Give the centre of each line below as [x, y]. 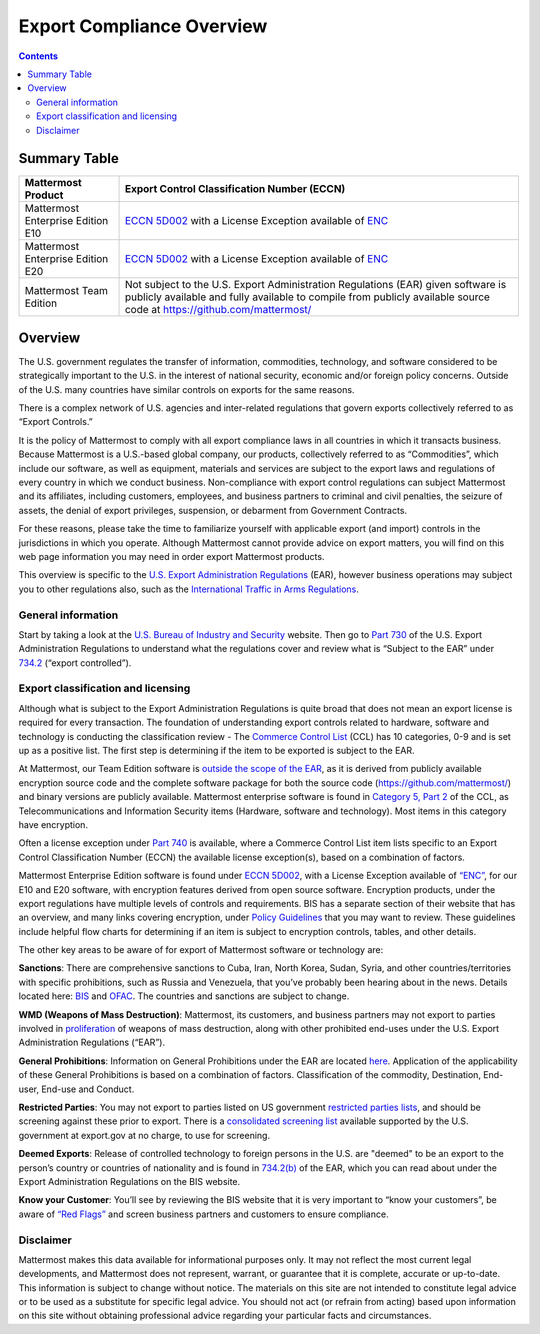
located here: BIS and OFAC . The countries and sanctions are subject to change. [184, 996]
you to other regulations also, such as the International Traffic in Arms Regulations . [189, 589]
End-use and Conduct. [88, 1089]
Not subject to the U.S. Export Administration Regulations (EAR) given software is [315, 285]
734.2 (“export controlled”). [75, 662]
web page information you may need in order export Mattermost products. [171, 556]
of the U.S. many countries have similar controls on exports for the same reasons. [186, 389]
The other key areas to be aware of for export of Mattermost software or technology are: [201, 950]
